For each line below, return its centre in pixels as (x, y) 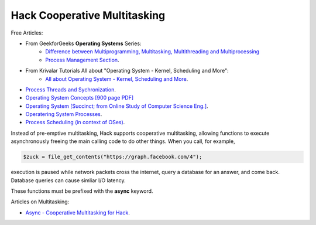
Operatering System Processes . (64, 114)
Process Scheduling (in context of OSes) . (75, 122)
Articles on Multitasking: (40, 202)
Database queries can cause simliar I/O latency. (68, 180)
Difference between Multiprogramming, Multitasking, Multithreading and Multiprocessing (152, 52)
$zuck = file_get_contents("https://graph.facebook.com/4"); (113, 157)
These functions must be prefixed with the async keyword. (82, 191)
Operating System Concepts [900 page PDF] (80, 98)
